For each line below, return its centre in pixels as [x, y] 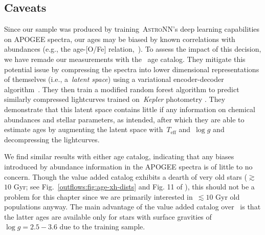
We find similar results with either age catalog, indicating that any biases [119, 156]
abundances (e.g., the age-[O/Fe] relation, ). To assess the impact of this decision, [133, 49]
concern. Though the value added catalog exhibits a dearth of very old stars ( [126, 176]
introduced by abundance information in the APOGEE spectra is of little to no [128, 166]
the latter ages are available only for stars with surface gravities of [108, 216]
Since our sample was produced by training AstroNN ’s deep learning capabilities [132, 29]
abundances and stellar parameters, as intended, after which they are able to [124, 119]
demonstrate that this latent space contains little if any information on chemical [130, 109]
